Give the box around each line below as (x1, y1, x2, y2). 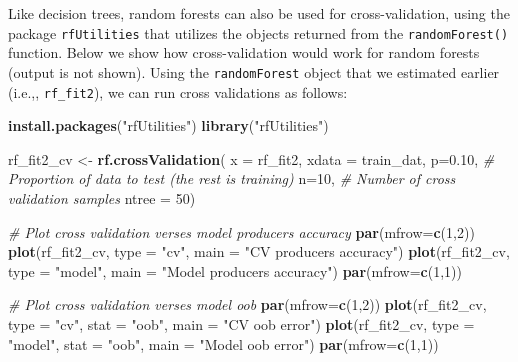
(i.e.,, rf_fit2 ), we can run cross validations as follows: (8, 81, 348, 102)
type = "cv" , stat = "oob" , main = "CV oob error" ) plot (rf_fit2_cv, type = (8, 313, 475, 334)
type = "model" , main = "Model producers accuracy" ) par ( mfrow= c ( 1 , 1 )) (8, 260, 462, 281)
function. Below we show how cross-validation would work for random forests (8, 42, 480, 63)
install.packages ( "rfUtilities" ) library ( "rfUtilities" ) (8, 115, 329, 136)
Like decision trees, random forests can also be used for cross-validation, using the (8, 3, 510, 23)
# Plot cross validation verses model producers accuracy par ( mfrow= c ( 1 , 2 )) (8, 221, 475, 242)
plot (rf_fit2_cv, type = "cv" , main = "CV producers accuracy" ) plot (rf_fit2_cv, (8, 241, 510, 262)
